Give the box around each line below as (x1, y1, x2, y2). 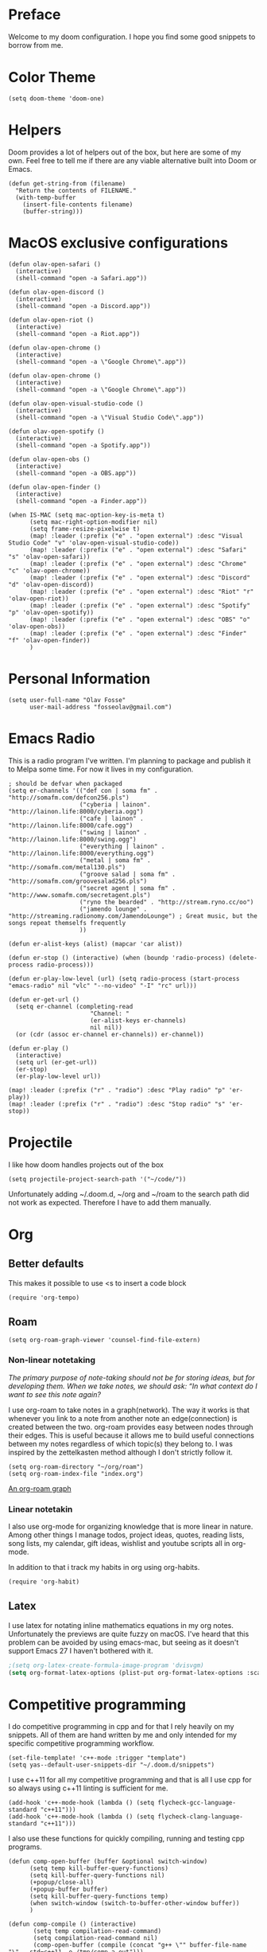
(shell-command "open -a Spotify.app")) (15, 441, 151, 449)
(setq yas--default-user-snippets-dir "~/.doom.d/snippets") (8, 1761, 215, 1769)
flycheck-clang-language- (157, 1813, 244, 1821)
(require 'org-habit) (8, 1578, 80, 1586)
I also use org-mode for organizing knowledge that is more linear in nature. (8, 1521, 253, 1531)
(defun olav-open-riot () (8, 316, 94, 324)
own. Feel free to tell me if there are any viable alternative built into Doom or (8, 155, 257, 165)
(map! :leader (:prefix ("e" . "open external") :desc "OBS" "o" (29, 615, 250, 623)
